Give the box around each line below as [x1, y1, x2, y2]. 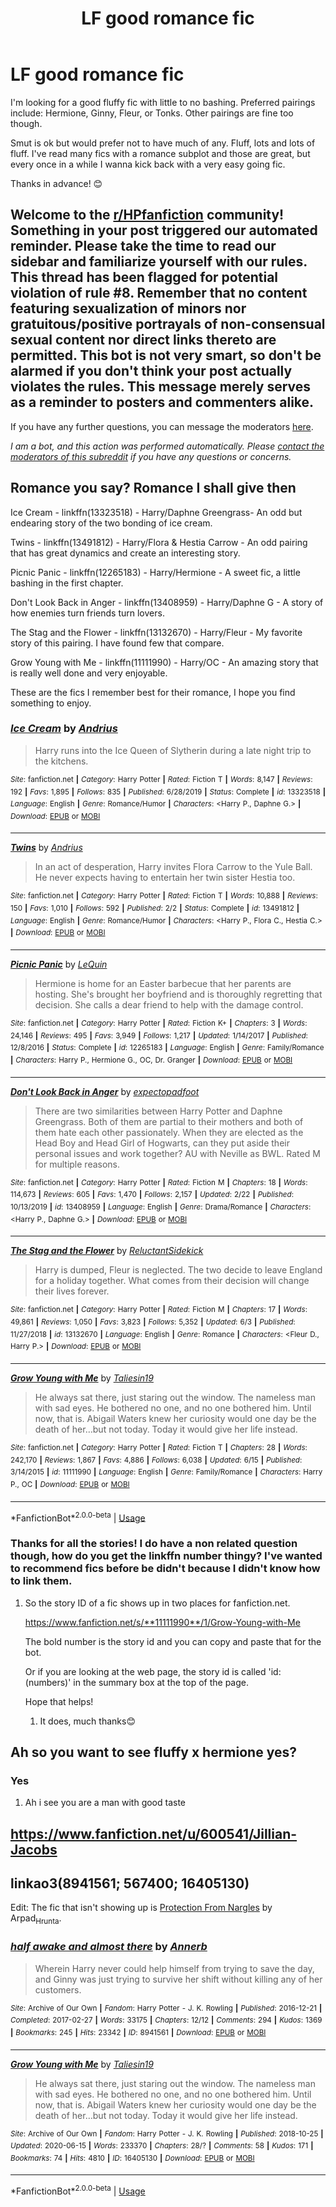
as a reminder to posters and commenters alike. [10, 394, 315, 411]
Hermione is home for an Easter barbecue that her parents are [34, 978, 292, 990]
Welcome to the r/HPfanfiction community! [10, 207, 285, 224]
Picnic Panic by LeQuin [10, 958, 108, 971]
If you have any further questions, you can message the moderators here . [10, 420, 314, 432]
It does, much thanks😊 [39, 1715, 136, 1727]
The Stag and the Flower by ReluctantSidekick [10, 1245, 204, 1257]
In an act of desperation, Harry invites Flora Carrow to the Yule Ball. [34, 861, 313, 873]
